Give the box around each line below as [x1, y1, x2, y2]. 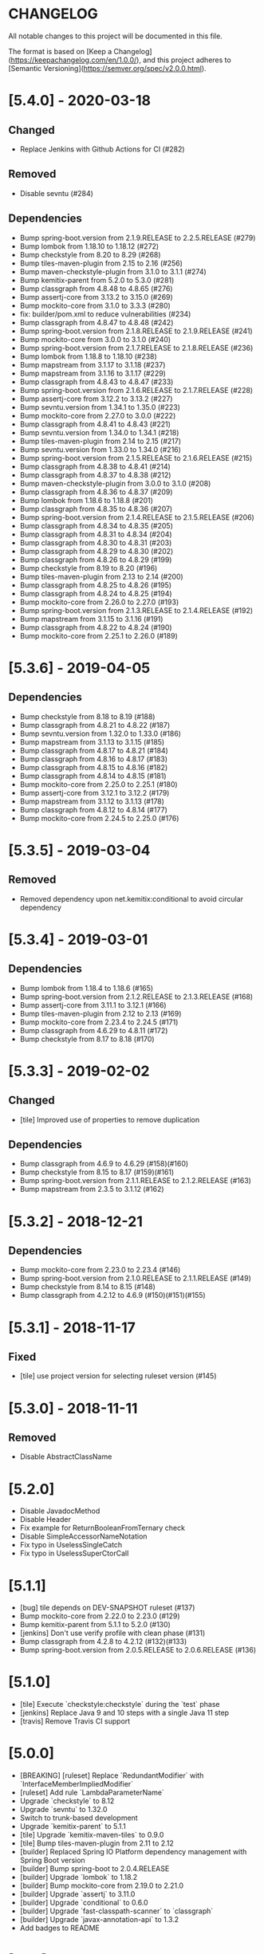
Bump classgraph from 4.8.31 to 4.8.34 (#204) [19, 529, 173, 539]
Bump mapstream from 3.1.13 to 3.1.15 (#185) [19, 737, 165, 746]
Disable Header [19, 1515, 72, 1524]
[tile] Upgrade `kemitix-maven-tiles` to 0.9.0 [19, 1830, 164, 1840]
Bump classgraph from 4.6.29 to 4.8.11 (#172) [19, 1025, 168, 1035]
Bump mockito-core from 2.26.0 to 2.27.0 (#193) [19, 597, 179, 607]
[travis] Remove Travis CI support [19, 1716, 131, 1726]
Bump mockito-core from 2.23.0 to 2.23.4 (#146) [19, 1265, 181, 1275]
